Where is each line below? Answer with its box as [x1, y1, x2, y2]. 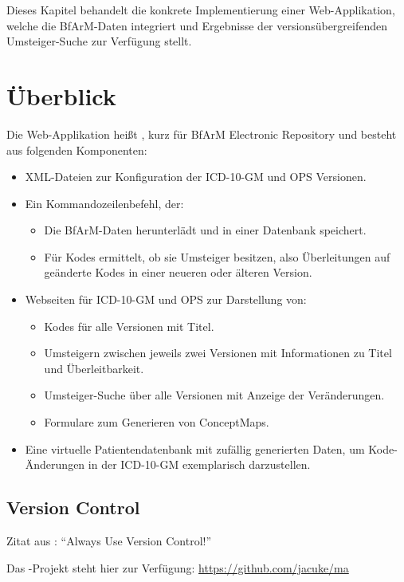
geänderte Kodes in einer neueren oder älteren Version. [44, 264, 312, 281]
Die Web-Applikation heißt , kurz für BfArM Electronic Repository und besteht [6, 125, 397, 142]
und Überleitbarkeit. [44, 360, 144, 376]
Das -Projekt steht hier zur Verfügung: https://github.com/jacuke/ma [6, 559, 349, 576]
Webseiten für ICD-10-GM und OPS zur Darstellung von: [25, 291, 307, 308]
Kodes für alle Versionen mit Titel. [44, 317, 214, 334]
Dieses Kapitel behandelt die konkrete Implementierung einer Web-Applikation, [6, 2, 395, 18]
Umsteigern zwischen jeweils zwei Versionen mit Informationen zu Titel [44, 344, 392, 361]
